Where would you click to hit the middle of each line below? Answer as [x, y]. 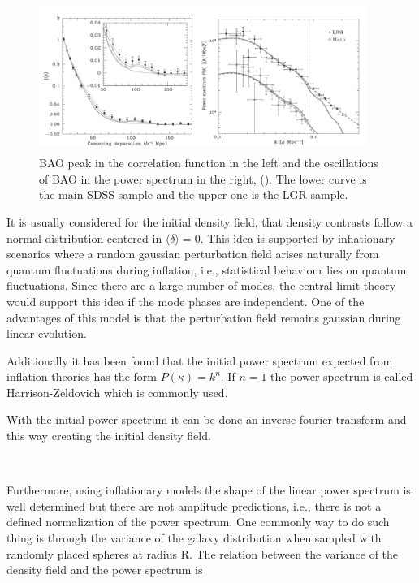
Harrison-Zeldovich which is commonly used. [117, 392]
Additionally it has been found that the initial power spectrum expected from [200, 360]
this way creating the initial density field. [109, 436]
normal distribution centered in [84, 238]
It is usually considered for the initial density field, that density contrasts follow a [210, 221]
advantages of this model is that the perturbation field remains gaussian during [204, 317]
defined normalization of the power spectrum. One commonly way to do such [198, 522]
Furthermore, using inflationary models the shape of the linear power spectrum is [209, 490]
